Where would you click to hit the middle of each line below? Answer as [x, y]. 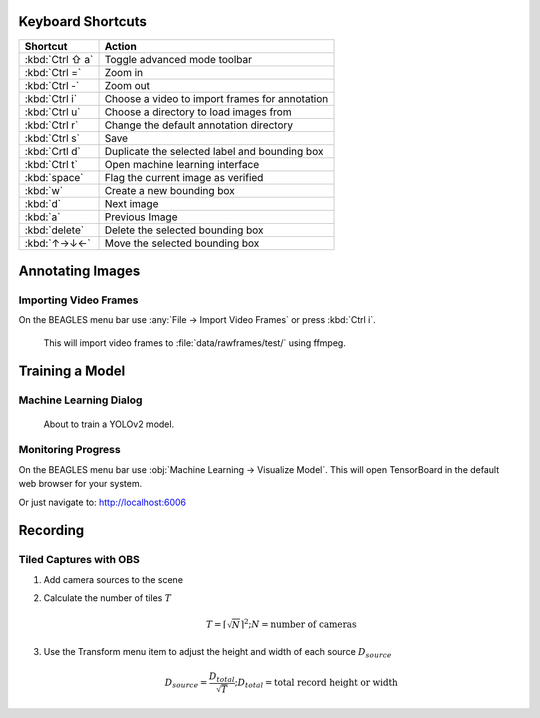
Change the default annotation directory [199, 125]
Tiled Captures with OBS [79, 560]
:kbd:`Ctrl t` [51, 164]
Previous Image [141, 217]
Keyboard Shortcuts [82, 21]
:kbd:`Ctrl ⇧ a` [59, 59]
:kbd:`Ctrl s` [52, 138]
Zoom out [127, 85]
